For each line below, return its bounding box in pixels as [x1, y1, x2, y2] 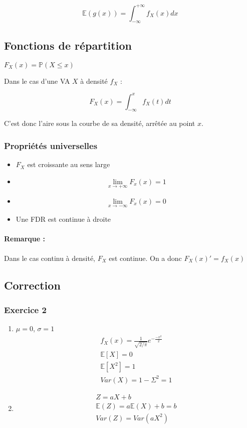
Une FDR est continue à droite [16, 214, 111, 224]
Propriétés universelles [4, 139, 98, 152]
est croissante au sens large [27, 159, 110, 170]
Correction [4, 277, 61, 293]
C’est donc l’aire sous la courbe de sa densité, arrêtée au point [4, 118, 195, 128]
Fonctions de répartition [4, 37, 132, 53]
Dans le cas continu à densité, [4, 252, 96, 263]
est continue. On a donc [109, 252, 182, 263]
